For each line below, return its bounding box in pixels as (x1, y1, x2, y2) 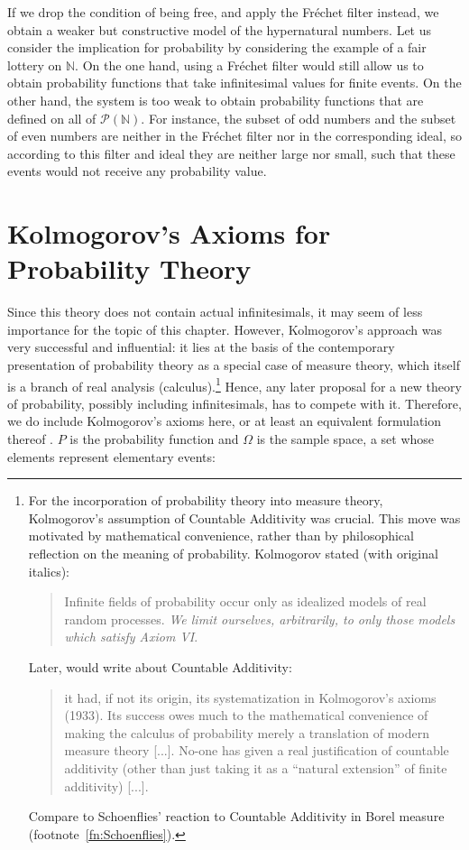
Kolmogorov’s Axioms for (7, 215, 331, 252)
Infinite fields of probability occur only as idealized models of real (64, 592, 427, 611)
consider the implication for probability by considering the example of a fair (7, 38, 427, 57)
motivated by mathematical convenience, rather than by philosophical (28, 526, 414, 545)
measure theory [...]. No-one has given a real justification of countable (64, 741, 449, 760)
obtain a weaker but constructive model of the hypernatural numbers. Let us (7, 20, 432, 39)
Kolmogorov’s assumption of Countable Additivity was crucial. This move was (28, 508, 461, 527)
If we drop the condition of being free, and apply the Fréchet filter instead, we (7, 3, 439, 21)
